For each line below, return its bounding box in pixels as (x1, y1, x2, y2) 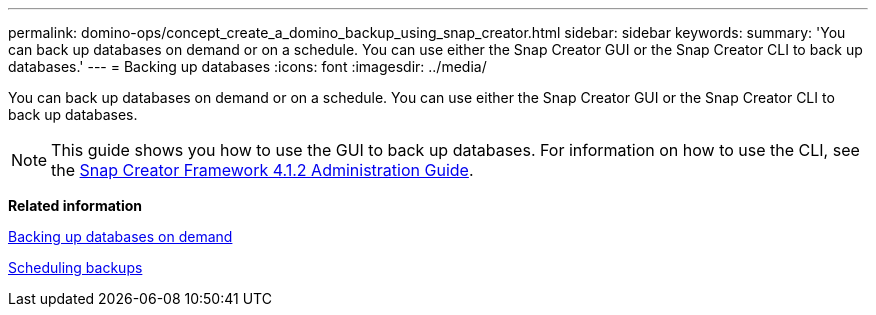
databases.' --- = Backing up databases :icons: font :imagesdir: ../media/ (8, 58, 487, 75)
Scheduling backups (8, 259, 143, 276)
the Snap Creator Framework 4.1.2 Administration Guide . (51, 160, 474, 180)
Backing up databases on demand (8, 228, 233, 245)
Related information (8, 197, 143, 214)
